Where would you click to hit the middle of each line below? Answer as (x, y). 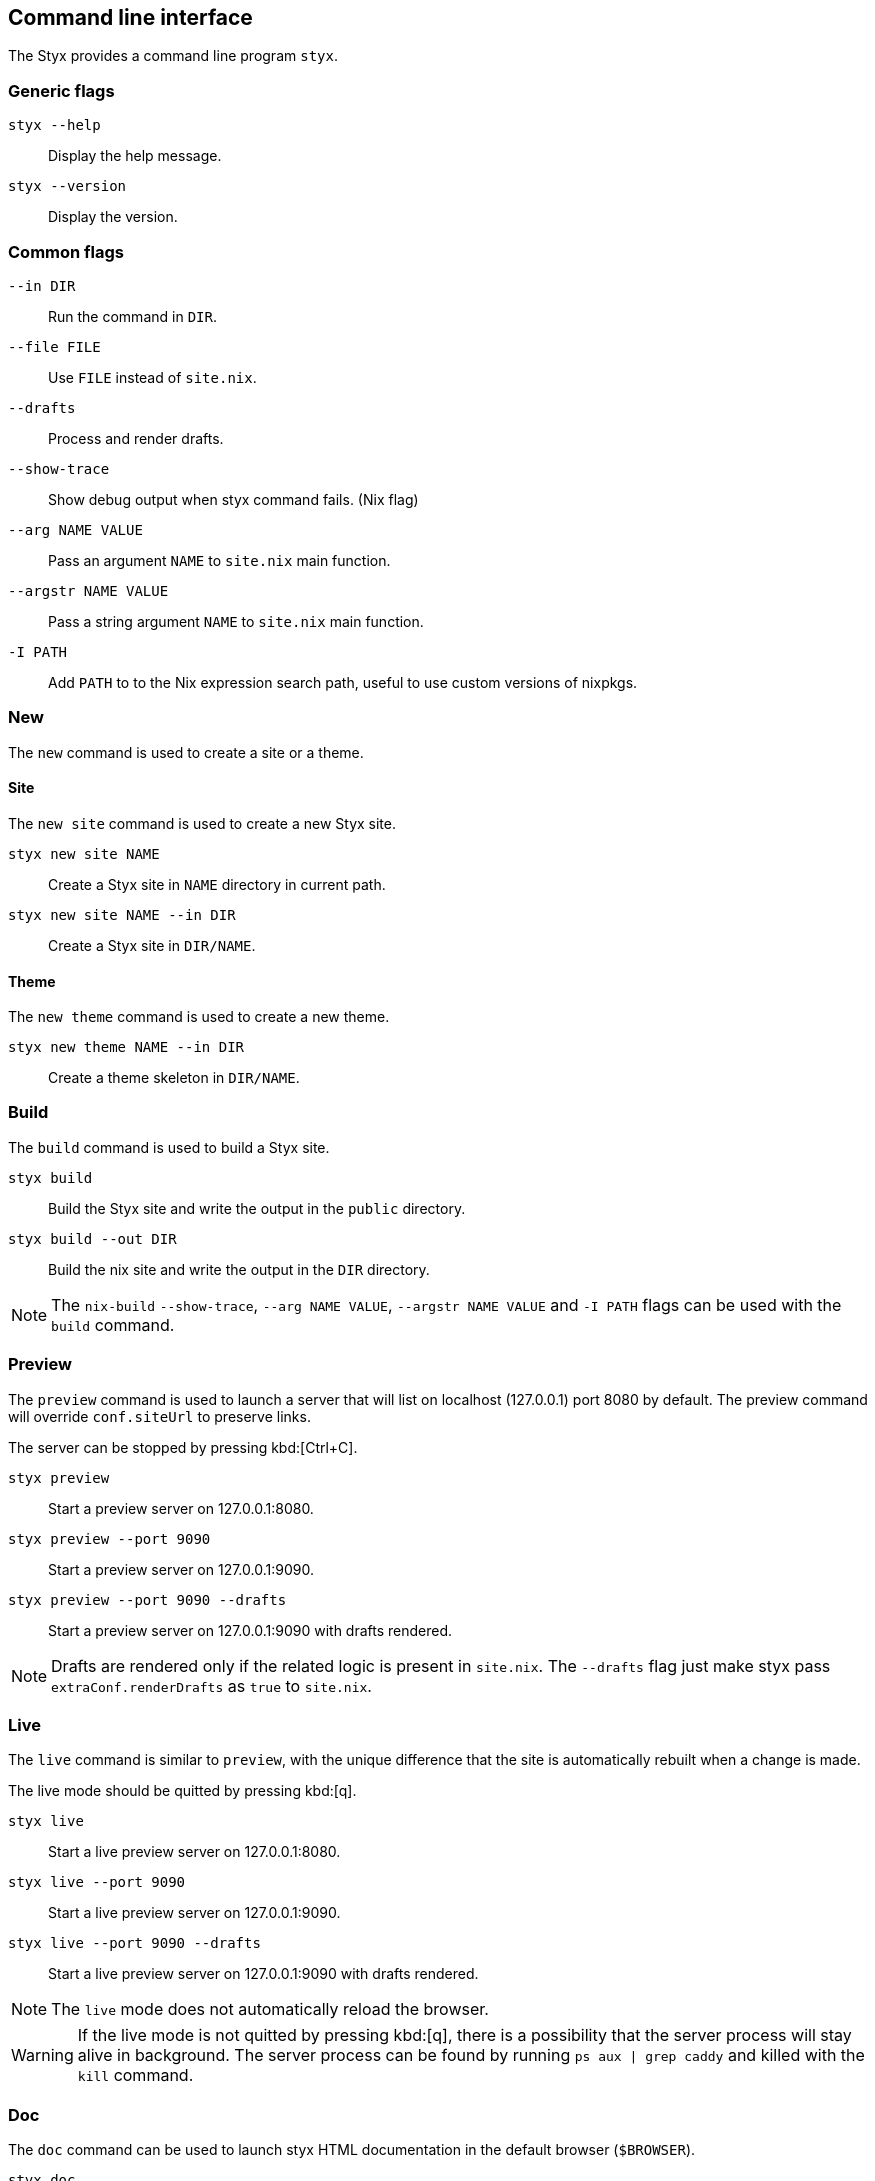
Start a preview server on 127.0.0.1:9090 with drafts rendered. (250, 1630)
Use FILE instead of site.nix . (152, 377)
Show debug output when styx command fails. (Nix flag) (233, 499)
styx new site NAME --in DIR (122, 914)
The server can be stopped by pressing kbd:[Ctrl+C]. (183, 1447)
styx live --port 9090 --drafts (134, 1943)
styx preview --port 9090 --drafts (147, 1599)
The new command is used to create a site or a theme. (186, 752)
